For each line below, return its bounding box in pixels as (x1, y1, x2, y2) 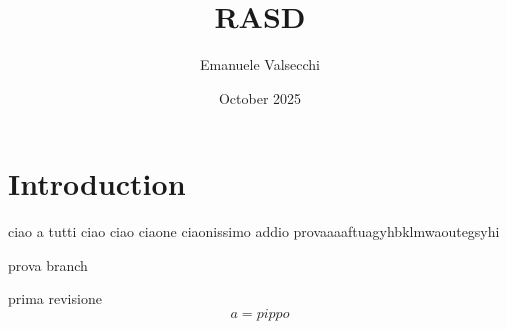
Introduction (8, 163, 186, 204)
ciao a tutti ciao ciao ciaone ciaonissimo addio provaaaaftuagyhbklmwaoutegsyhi (8, 221, 500, 242)
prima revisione (8, 288, 102, 309)
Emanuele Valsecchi (199, 54, 321, 75)
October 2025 (218, 87, 302, 108)
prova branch (8, 254, 88, 275)
